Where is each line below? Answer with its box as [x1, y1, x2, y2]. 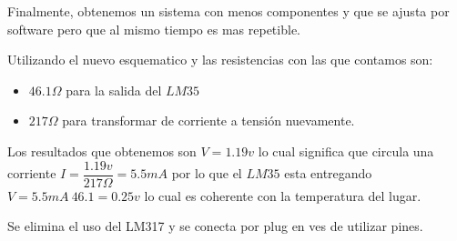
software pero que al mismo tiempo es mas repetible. [7, 19, 300, 38]
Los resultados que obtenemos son [7, 141, 197, 160]
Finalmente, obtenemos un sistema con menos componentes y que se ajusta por [7, 2, 450, 20]
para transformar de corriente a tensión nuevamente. [62, 111, 355, 130]
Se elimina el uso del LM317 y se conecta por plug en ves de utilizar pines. [7, 216, 423, 236]
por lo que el [171, 164, 242, 183]
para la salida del [66, 80, 162, 99]
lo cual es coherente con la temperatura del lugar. [144, 186, 421, 205]
